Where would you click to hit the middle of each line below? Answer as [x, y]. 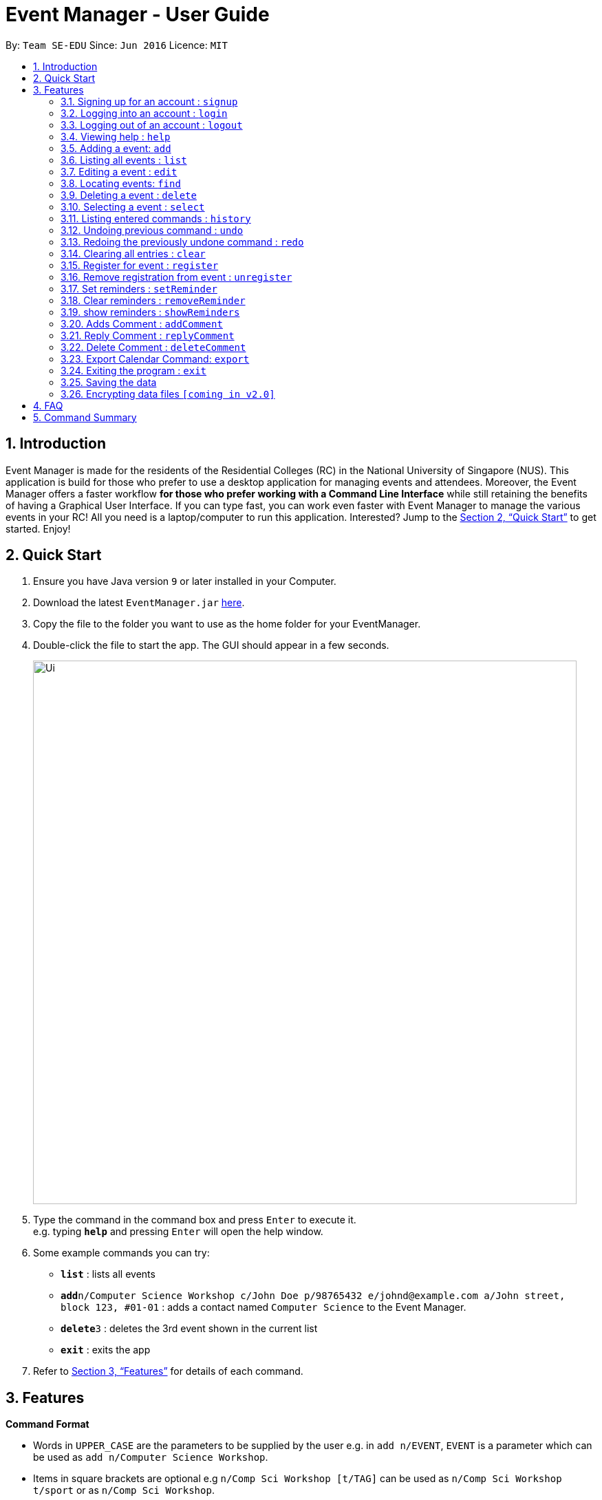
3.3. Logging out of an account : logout [152, 125]
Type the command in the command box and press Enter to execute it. [195, 1220]
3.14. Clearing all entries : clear [133, 253]
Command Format [47, 1424]
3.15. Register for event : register [140, 265]
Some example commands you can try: [121, 1253]
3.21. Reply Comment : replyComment [148, 335]
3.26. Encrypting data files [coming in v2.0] [168, 394]
